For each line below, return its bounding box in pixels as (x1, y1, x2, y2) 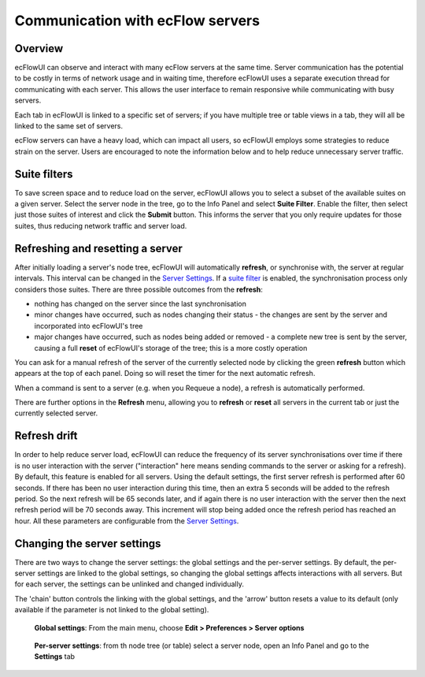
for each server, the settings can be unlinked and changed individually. (14, 579, 244, 589)
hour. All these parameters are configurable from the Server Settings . (14, 516, 239, 526)
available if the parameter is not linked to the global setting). (14, 605, 209, 615)
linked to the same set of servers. (14, 121, 124, 131)
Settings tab (34, 652, 75, 661)
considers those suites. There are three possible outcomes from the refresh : (14, 285, 264, 294)
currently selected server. (14, 408, 98, 418)
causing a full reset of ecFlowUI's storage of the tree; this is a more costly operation (34, 343, 308, 352)
